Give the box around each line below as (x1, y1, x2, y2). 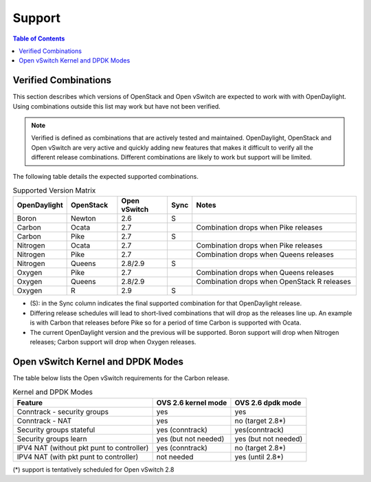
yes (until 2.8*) (234, 452, 284, 461)
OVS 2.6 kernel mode (156, 397, 227, 407)
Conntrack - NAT (16, 416, 72, 426)
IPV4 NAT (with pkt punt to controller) (16, 452, 139, 461)
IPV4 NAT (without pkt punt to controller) (16, 443, 149, 452)
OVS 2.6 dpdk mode (234, 397, 302, 407)
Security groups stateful (16, 425, 95, 435)
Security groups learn (16, 434, 87, 443)
